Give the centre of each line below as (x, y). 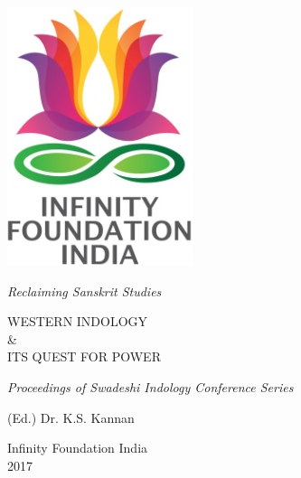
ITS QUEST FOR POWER (84, 356)
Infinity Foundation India (78, 448)
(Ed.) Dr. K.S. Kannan (71, 417)
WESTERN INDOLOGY (78, 321)
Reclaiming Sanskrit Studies (85, 291)
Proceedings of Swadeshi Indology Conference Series (150, 386)
